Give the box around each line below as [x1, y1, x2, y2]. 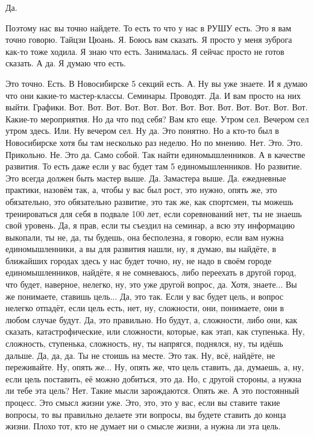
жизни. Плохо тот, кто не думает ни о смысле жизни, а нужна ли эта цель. [5, 420, 281, 432]
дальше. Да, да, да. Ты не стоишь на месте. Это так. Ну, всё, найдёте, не [5, 349, 275, 361]
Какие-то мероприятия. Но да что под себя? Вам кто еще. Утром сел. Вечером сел [5, 112, 309, 125]
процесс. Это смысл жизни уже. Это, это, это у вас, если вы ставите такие [5, 396, 280, 408]
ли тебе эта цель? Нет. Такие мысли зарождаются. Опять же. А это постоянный [5, 384, 300, 397]
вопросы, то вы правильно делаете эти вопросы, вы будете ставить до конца [5, 408, 286, 420]
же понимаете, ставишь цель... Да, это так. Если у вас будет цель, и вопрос [5, 289, 284, 302]
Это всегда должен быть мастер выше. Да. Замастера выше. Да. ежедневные [5, 171, 286, 184]
